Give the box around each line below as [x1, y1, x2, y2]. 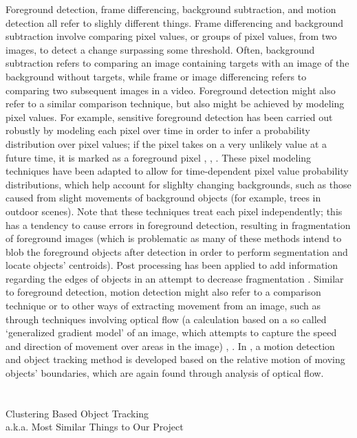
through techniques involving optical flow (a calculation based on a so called [6, 311, 327, 326]
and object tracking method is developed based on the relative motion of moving [6, 352, 345, 366]
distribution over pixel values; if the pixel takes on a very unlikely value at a [6, 136, 327, 151]
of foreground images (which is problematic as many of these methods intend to [6, 231, 342, 245]
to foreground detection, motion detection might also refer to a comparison [6, 285, 321, 299]
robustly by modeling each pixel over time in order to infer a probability [6, 123, 310, 138]
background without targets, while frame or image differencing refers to [6, 69, 307, 83]
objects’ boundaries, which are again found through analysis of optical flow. [6, 366, 324, 380]
